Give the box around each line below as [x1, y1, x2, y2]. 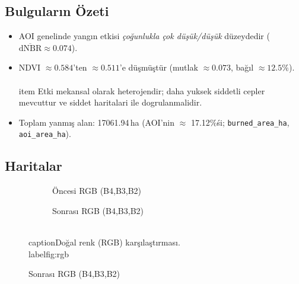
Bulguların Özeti [5, 2, 109, 20]
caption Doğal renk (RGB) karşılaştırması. [28, 236, 180, 248]
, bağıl [230, 61, 254, 74]
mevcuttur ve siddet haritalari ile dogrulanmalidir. [18, 96, 202, 109]
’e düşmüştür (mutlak [119, 61, 198, 74]
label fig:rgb [28, 247, 69, 260]
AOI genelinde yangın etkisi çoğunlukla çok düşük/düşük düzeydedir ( [18, 30, 270, 42]
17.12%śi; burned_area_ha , [190, 116, 290, 128]
